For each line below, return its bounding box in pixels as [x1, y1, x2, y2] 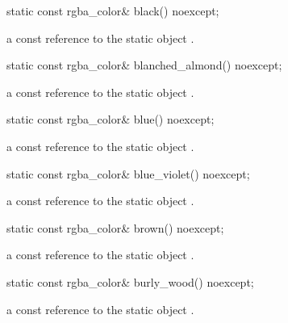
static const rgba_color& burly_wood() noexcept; [6, 273, 254, 290]
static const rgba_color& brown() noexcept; [6, 219, 224, 236]
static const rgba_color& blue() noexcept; [6, 111, 215, 128]
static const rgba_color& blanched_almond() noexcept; [6, 57, 282, 73]
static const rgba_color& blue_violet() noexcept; [6, 165, 250, 182]
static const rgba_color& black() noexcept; [6, 2, 219, 19]
